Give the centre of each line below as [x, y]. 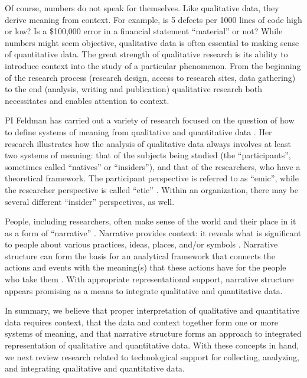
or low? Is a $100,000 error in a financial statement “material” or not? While [144, 31]
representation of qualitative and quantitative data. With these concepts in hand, [152, 345]
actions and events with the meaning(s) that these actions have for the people [146, 267]
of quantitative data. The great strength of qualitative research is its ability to [146, 54]
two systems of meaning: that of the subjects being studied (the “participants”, [148, 155]
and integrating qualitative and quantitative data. [95, 368]
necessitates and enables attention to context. [87, 100]
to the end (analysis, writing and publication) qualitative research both [133, 89]
